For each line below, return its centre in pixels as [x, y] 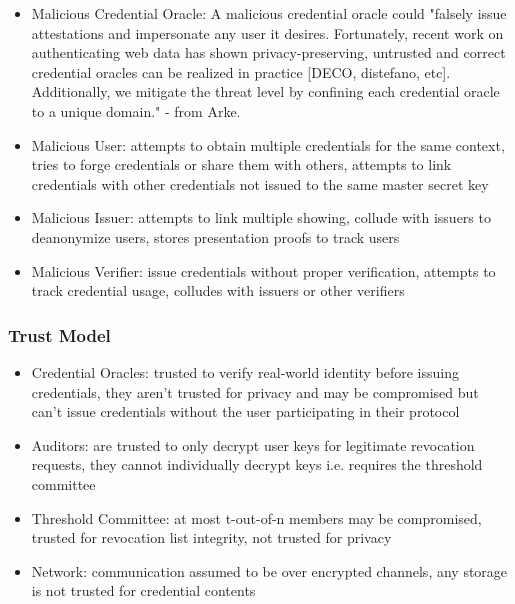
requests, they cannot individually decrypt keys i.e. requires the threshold [257, 464]
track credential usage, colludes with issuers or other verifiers [218, 290]
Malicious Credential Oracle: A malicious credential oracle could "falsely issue [269, 13]
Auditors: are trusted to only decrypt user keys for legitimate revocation [253, 444]
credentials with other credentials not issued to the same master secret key [260, 183]
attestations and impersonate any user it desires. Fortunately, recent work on [267, 32]
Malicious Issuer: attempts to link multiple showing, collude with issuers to [261, 217]
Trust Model [59, 334]
